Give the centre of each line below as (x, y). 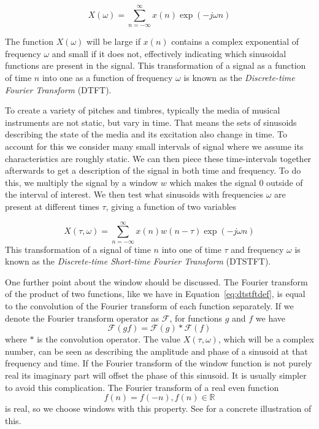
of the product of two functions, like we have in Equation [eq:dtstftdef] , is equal (155, 294)
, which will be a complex (266, 339)
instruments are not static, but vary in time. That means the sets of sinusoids (151, 122)
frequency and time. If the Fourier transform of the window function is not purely (159, 363)
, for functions (196, 318)
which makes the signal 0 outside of (236, 182)
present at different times (52, 206)
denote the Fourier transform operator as (82, 318)
